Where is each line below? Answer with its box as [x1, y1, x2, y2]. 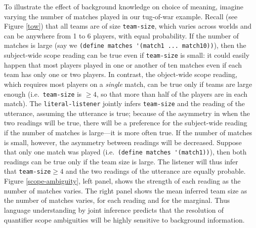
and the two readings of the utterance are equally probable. [66, 166, 246, 176]
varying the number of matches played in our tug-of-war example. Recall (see [4, 11, 238, 21]
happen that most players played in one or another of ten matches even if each [4, 59, 242, 70]
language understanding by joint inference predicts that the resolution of [4, 204, 224, 215]
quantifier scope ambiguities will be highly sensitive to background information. [4, 214, 245, 225]
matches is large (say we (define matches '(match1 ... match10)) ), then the [4, 40, 247, 50]
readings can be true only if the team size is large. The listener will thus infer [4, 156, 238, 166]
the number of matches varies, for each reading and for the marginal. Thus [4, 195, 230, 205]
